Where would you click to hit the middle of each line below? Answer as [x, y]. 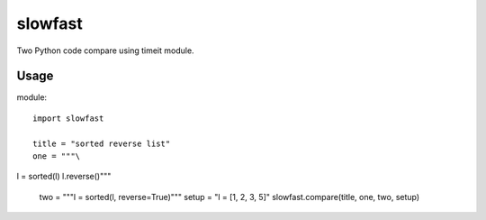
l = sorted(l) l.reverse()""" [64, 177]
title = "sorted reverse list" [102, 143]
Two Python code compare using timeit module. [105, 50]
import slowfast [68, 118]
